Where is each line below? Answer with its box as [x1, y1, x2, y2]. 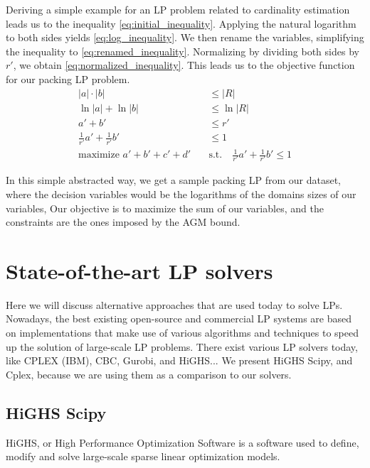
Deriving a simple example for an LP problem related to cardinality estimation [6, 2, 350, 16]
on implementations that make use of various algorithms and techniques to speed [6, 325, 359, 340]
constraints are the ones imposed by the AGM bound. [6, 214, 240, 229]
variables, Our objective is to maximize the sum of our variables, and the [6, 200, 324, 215]
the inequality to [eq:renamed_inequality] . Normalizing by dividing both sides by [6, 43, 359, 58]
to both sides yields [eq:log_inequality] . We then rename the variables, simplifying [6, 30, 364, 45]
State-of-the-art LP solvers [6, 256, 273, 285]
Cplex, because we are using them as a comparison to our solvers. [6, 366, 292, 381]
